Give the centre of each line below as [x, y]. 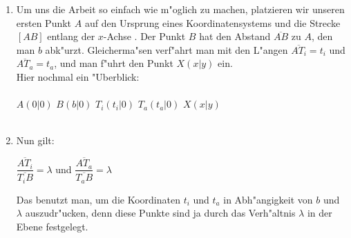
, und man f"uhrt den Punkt [114, 63]
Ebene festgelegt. [52, 226]
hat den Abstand [235, 36]
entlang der [71, 36]
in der [320, 213]
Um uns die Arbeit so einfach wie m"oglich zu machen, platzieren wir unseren [180, 9]
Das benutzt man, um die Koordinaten [98, 199]
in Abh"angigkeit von [268, 199]
